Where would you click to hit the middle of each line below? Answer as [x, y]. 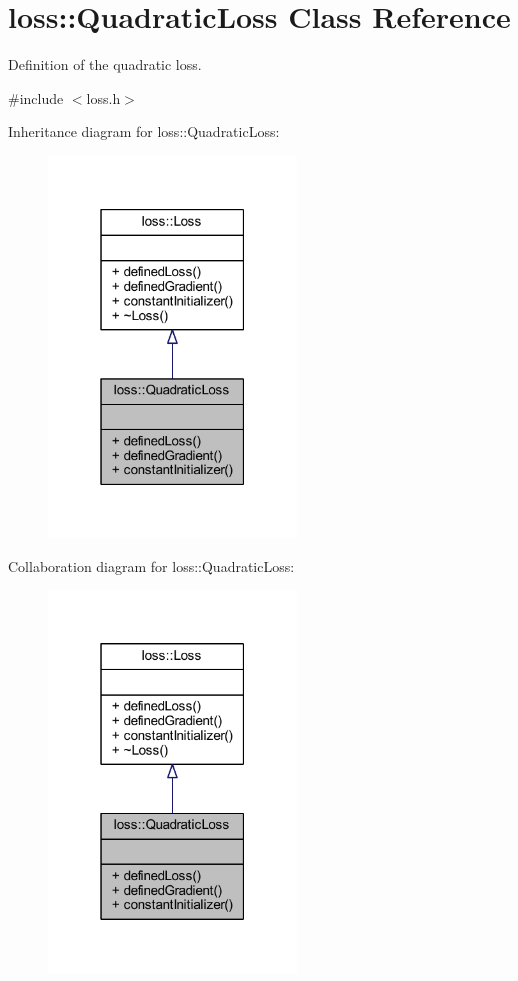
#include [36, 97]
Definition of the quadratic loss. [105, 64]
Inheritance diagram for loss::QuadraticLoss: [144, 131]
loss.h [103, 97]
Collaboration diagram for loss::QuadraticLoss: [151, 565]
